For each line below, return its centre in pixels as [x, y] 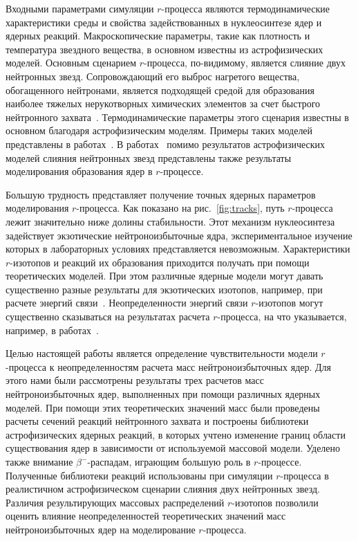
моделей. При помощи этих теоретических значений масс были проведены [163, 407]
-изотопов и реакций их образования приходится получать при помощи [160, 262]
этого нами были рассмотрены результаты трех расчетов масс [135, 380]
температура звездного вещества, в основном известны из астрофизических [164, 49]
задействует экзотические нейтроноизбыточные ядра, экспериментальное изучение [179, 235]
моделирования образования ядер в [79, 171]
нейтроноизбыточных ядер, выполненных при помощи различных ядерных [163, 394]
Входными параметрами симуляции [80, 8]
